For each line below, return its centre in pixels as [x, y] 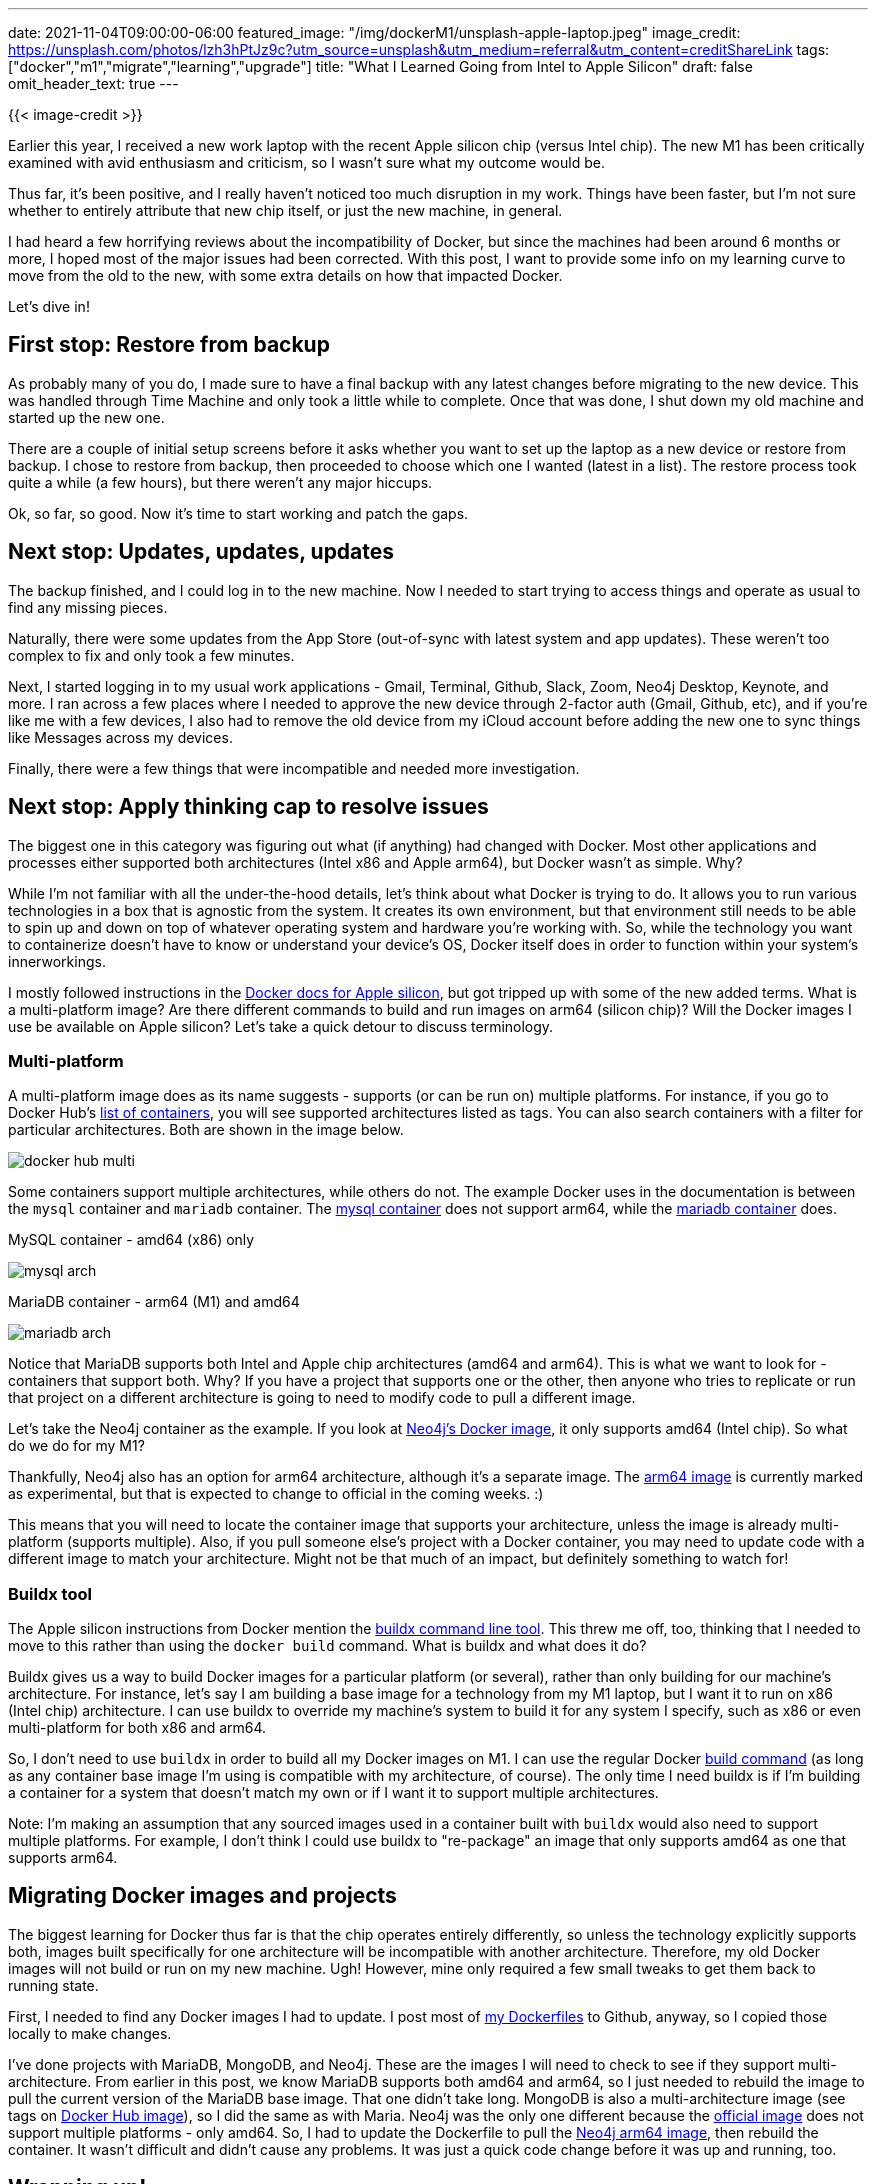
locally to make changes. [90, 2033]
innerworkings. [57, 961]
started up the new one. [86, 417]
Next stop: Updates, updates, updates [201, 552]
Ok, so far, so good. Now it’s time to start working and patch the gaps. [238, 513]
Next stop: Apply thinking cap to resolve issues [248, 807]
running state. [53, 1985]
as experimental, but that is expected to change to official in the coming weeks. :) [276, 1494]
